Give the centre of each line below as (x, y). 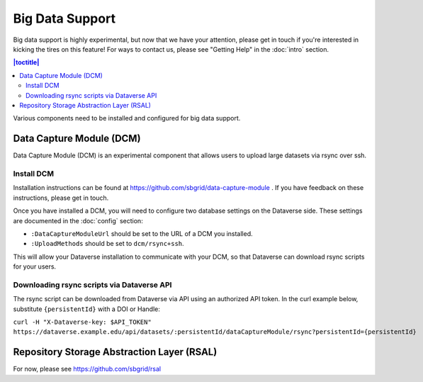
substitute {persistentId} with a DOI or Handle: (87, 309)
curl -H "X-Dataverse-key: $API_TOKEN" (82, 322)
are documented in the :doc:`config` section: (78, 220)
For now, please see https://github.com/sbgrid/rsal (87, 369)
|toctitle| (26, 62)
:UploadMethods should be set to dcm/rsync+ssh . (107, 244)
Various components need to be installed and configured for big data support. (127, 118)
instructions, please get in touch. (61, 198)
